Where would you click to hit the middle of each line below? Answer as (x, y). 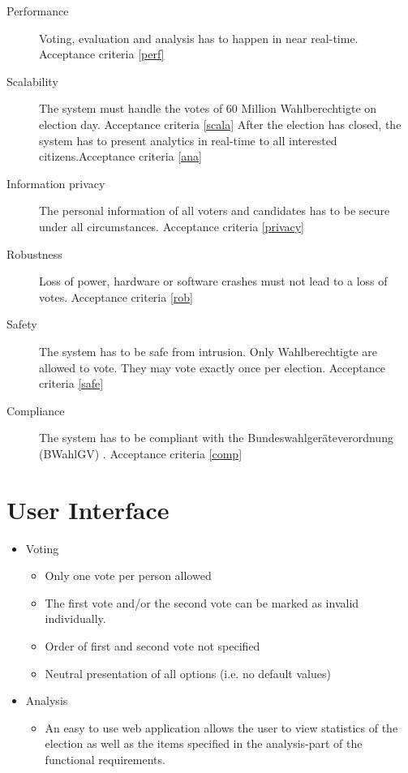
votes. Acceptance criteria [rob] (116, 296)
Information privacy (56, 183)
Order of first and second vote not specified (152, 645)
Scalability (32, 81)
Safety (22, 324)
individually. (75, 618)
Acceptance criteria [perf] (102, 54)
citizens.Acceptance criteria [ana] (120, 156)
